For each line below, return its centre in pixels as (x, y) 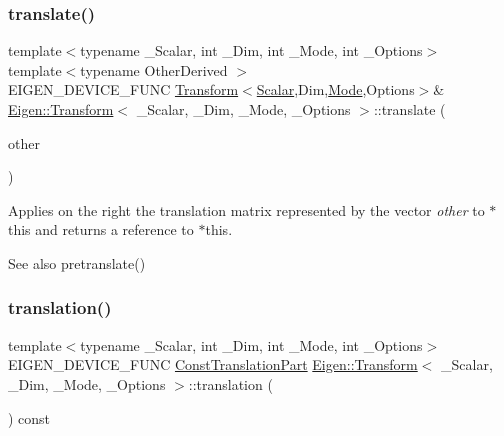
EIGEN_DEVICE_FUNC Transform (123, 89)
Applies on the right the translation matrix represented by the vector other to (246, 209)
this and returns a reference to (101, 229)
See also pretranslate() (77, 262)
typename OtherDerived (154, 69)
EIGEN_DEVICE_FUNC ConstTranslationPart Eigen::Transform (213, 364)
